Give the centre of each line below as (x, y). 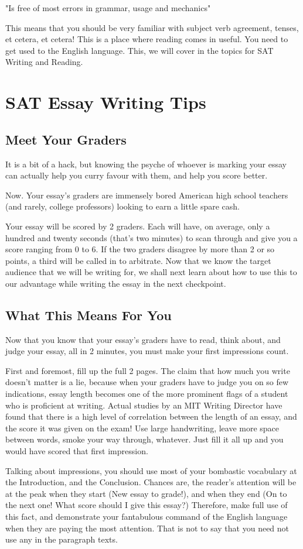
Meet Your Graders (66, 139)
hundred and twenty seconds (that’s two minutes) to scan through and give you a (151, 237)
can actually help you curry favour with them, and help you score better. (137, 175)
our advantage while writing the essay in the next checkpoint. (116, 283)
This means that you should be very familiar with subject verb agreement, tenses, (152, 27)
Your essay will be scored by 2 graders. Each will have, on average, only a (138, 226)
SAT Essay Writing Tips (106, 102)
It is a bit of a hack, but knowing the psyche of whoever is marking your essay (146, 164)
